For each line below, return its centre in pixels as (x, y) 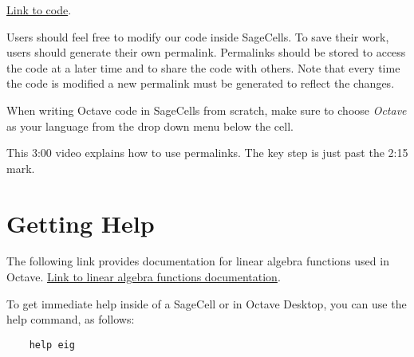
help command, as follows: (71, 319)
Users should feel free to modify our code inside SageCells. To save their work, (198, 36)
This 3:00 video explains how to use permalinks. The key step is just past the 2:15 (207, 153)
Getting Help (81, 223)
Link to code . (39, 10)
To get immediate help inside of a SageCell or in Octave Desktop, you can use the (207, 303)
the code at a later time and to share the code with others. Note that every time (203, 67)
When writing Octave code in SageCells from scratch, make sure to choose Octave (207, 110)
